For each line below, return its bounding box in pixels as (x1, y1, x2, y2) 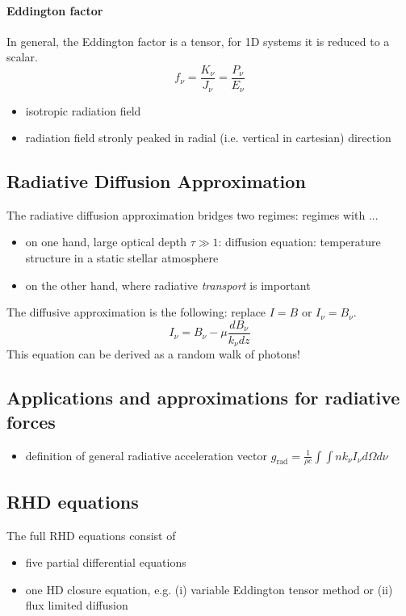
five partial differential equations (25, 554, 186, 571)
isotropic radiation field (25, 102, 141, 119)
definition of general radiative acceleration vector (25, 446, 268, 463)
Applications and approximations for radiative (6, 385, 400, 410)
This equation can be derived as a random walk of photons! (6, 346, 300, 362)
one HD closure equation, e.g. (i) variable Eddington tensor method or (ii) (25, 580, 393, 597)
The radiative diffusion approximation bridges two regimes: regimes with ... (6, 206, 379, 223)
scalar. (6, 48, 39, 65)
